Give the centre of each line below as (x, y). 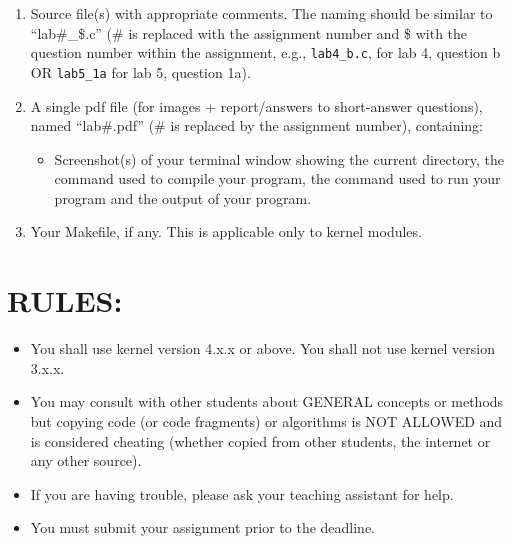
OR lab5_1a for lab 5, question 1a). (140, 71)
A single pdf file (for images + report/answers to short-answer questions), (256, 105)
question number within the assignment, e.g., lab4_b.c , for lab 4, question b (265, 52)
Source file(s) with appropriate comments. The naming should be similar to (261, 13)
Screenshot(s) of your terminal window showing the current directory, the (279, 158)
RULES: (65, 300)
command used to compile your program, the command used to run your (277, 178)
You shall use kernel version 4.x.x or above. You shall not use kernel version (263, 348)
